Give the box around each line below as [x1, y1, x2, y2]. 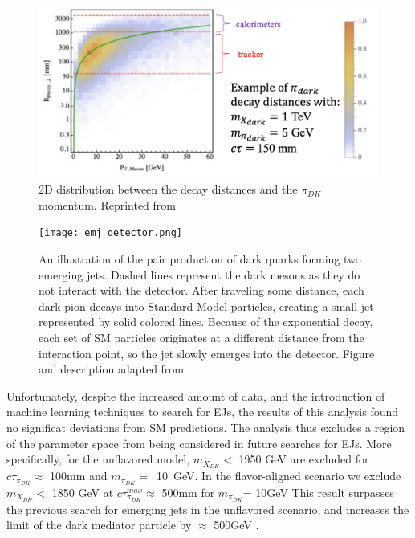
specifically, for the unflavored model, [6, 450, 190, 467]
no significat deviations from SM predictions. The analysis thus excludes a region [6, 419, 405, 436]
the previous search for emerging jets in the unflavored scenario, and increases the [6, 500, 409, 517]
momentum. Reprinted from [39, 196, 176, 213]
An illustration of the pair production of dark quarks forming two [39, 251, 361, 267]
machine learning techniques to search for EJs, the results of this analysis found [6, 403, 399, 420]
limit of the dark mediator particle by [6, 516, 192, 533]
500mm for [161, 483, 215, 500]
